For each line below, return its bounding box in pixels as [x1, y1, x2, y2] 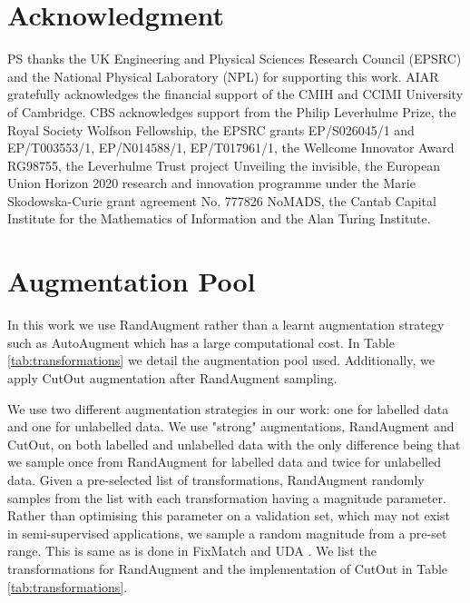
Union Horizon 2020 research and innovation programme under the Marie [7, 173, 416, 193]
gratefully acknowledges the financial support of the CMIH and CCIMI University [7, 84, 464, 104]
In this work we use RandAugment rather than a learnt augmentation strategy [7, 315, 445, 334]
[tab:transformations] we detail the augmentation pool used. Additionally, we [7, 351, 435, 370]
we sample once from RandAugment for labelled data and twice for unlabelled [7, 452, 441, 471]
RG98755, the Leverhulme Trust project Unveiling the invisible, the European [7, 155, 441, 174]
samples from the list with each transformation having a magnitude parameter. [7, 488, 446, 507]
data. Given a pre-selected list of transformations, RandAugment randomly [7, 470, 425, 489]
